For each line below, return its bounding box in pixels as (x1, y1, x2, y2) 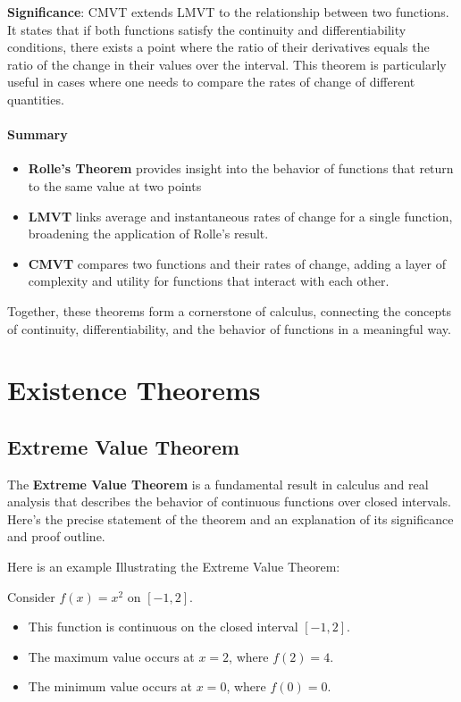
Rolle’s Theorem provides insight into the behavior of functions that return (28, 159, 454, 178)
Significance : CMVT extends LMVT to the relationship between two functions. (7, 3, 449, 21)
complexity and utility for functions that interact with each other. (28, 272, 390, 290)
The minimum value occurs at (28, 677, 193, 696)
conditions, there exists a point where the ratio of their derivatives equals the (7, 38, 430, 56)
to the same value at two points (28, 176, 202, 195)
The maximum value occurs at (28, 647, 195, 665)
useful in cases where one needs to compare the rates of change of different (7, 72, 415, 91)
